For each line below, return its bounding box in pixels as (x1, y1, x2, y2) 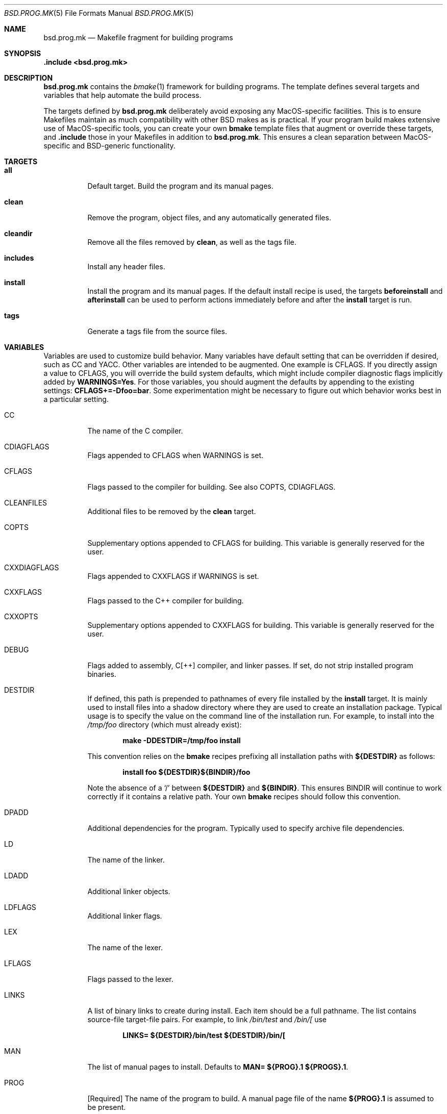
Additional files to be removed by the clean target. (87, 507, 256, 516)
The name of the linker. (87, 855, 165, 864)
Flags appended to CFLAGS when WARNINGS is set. (87, 451, 264, 460)
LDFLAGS (4, 903, 36, 912)
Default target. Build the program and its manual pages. (87, 182, 274, 190)
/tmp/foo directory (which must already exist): (87, 720, 242, 729)
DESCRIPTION (4, 73, 53, 82)
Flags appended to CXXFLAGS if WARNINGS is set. (87, 572, 259, 580)
